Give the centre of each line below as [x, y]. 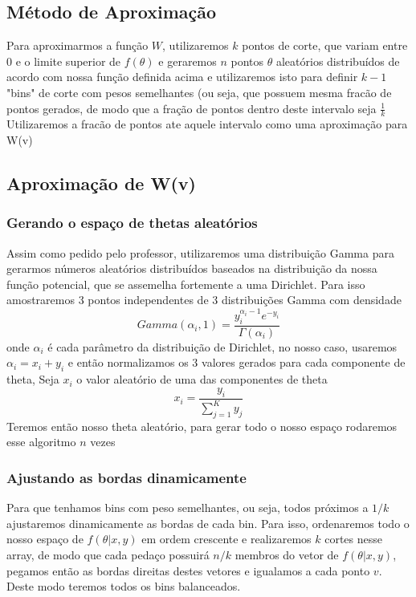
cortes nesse [353, 539]
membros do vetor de [287, 555]
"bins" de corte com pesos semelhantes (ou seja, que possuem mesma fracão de [199, 92]
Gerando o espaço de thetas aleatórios [132, 223]
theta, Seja [33, 379]
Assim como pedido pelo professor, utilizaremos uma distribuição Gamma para [200, 252]
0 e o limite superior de [64, 61]
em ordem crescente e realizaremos [226, 539]
